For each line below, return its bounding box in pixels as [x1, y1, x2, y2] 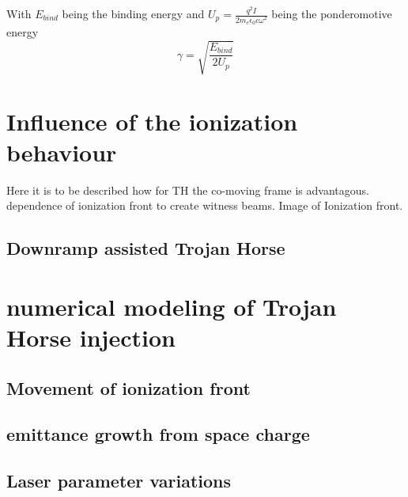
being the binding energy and [62, 6, 205, 21]
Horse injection [6, 321, 176, 354]
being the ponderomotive [271, 6, 392, 21]
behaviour [6, 135, 117, 168]
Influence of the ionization [6, 104, 298, 137]
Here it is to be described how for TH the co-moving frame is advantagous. [6, 181, 369, 198]
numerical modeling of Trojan [6, 290, 337, 322]
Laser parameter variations [6, 469, 232, 493]
